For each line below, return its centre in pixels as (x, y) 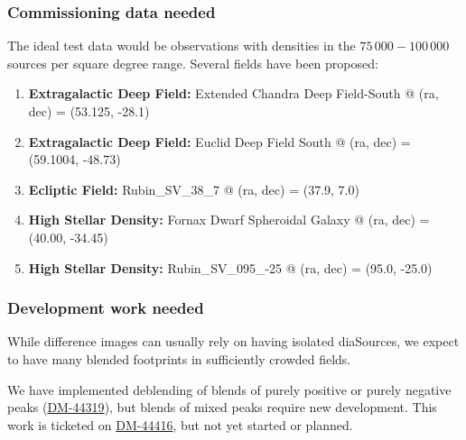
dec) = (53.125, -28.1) (89, 111)
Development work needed (106, 308)
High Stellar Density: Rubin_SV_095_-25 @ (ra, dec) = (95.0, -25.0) (230, 267)
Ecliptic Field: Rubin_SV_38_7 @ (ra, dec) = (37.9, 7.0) (194, 189)
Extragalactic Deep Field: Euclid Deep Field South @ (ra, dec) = (219, 141)
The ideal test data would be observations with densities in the (182, 46)
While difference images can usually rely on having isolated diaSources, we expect (233, 341)
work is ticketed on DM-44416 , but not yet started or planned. (180, 424)
